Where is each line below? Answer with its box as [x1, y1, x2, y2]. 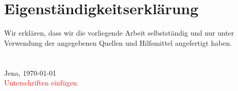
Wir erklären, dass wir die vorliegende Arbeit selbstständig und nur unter [4, 27, 234, 38]
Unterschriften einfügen [4, 77, 77, 88]
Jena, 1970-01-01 [4, 67, 57, 78]
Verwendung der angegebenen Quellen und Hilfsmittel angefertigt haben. [4, 37, 232, 48]
